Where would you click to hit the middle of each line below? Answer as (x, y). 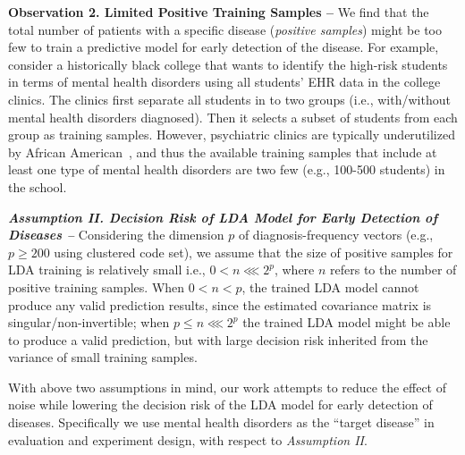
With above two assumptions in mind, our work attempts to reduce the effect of (227, 387)
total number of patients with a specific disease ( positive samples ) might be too (225, 29)
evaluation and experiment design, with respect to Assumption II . (188, 439)
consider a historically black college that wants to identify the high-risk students (228, 64)
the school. (38, 186)
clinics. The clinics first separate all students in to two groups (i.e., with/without (229, 99)
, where (294, 270)
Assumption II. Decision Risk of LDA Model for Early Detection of (223, 217)
